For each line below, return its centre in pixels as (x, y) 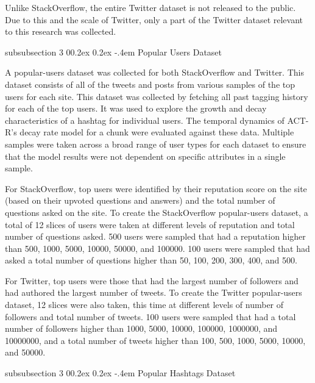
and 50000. (25, 352)
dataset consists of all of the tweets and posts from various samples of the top (150, 84)
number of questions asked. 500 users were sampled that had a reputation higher (155, 236)
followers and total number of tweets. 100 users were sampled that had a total (150, 316)
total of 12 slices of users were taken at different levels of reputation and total (150, 224)
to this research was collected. (61, 31)
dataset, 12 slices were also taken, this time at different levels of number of (144, 305)
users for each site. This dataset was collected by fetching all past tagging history (157, 96)
